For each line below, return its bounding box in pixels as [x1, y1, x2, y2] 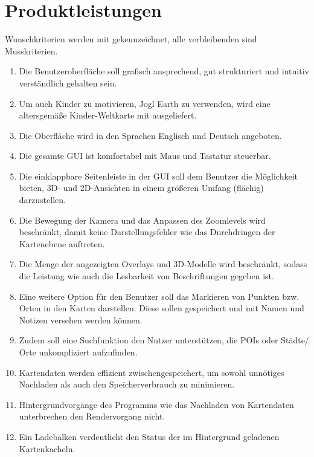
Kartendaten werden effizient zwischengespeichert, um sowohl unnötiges [19, 366, 284, 378]
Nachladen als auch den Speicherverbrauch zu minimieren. [19, 378, 235, 391]
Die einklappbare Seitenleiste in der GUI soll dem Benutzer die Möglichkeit [19, 169, 298, 182]
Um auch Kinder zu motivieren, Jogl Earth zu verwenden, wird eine [19, 97, 271, 109]
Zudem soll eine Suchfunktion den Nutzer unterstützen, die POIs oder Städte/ [19, 334, 309, 346]
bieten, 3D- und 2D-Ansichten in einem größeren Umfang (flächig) [19, 181, 264, 194]
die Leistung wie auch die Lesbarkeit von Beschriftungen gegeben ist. [19, 270, 274, 282]
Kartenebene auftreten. [19, 237, 105, 250]
